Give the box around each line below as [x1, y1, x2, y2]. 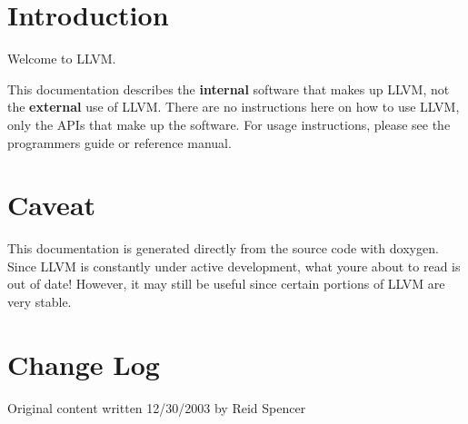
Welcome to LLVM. [7, 49, 116, 68]
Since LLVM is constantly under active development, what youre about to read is [7, 256, 461, 275]
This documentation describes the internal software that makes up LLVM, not [7, 79, 450, 98]
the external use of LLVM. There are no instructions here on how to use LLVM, [7, 97, 460, 116]
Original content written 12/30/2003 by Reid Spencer [7, 398, 306, 417]
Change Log [7, 345, 160, 382]
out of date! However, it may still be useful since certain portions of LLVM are [7, 274, 445, 293]
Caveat [7, 186, 96, 223]
